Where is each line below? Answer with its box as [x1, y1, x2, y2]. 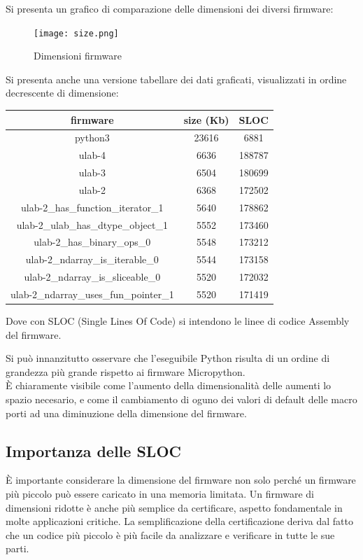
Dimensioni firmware [34, 48, 122, 63]
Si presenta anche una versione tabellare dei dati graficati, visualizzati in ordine [6, 71, 347, 86]
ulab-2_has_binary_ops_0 [34, 234, 151, 249]
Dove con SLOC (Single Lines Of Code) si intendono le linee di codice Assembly [6, 314, 350, 328]
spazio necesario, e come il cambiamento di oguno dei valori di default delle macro [6, 392, 357, 407]
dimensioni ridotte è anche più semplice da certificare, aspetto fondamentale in [6, 500, 343, 514]
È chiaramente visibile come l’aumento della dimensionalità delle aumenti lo [6, 378, 332, 393]
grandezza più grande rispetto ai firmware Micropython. [6, 364, 245, 379]
